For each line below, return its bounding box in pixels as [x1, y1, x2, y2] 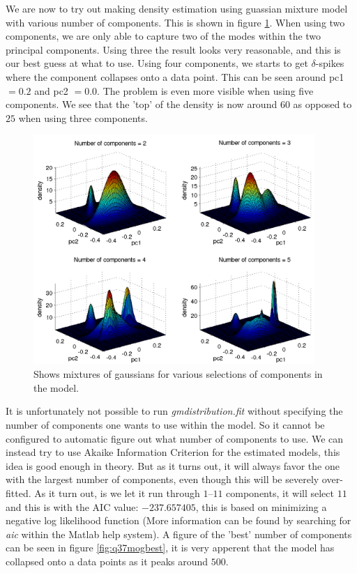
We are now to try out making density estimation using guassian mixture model [6, 1, 348, 15]
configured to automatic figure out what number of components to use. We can [6, 431, 344, 445]
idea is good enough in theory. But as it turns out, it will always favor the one [6, 458, 340, 473]
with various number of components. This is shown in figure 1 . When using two [6, 15, 345, 29]
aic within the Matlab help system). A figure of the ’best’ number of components [6, 526, 352, 541]
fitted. [6, 485, 31, 500]
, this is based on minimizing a [195, 499, 327, 514]
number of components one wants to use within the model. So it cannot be [6, 417, 325, 431]
